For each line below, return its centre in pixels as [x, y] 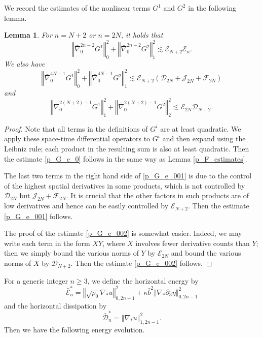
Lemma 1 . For [28, 35]
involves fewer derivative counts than [193, 243]
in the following [212, 8]
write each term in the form [47, 243]
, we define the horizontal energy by [143, 280]
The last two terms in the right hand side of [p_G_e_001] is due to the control [128, 176]
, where [114, 243]
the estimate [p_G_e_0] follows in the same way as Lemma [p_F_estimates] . [126, 158]
